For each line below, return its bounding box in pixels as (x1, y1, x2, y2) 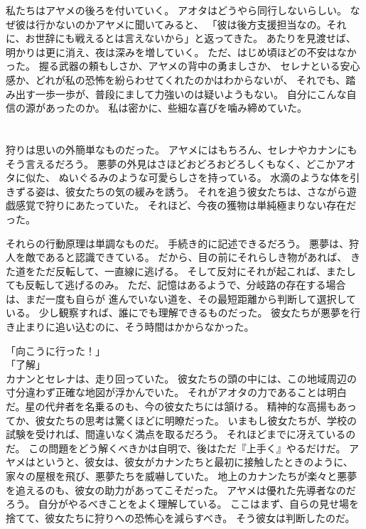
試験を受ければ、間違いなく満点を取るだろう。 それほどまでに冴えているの (6, 427, 356, 442)
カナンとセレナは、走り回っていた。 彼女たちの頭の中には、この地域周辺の (6, 370, 357, 385)
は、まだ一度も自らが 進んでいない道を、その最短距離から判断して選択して (6, 291, 357, 306)
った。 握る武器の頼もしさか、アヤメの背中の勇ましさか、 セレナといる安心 (6, 58, 360, 73)
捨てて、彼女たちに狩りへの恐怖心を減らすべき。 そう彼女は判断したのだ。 (6, 510, 355, 525)
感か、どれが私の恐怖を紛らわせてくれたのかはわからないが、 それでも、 (6, 72, 346, 87)
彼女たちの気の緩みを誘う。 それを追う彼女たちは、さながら (65, 183, 347, 198)
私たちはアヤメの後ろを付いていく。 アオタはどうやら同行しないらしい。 (6, 3, 347, 17)
